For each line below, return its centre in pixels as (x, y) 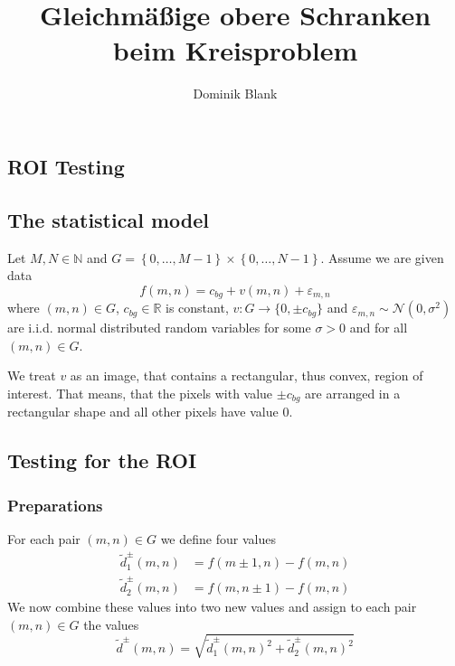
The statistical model (108, 219)
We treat (32, 375)
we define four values (218, 538)
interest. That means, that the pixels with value (140, 393)
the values (111, 624)
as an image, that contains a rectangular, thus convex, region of (246, 375)
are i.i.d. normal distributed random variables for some (159, 328)
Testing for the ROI (102, 460)
